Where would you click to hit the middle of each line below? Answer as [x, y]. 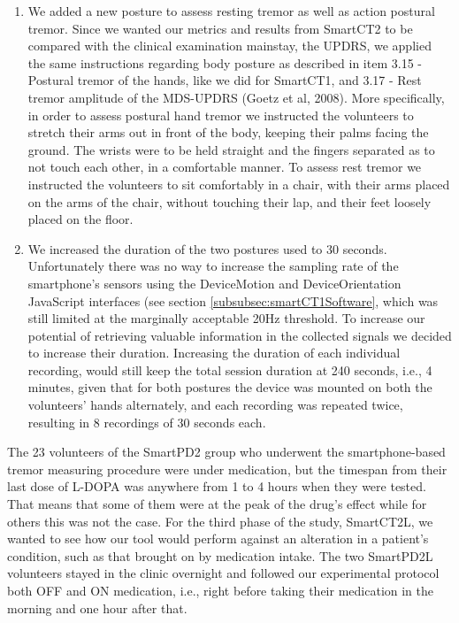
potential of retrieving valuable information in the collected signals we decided [240, 335]
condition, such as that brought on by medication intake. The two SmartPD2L [220, 555]
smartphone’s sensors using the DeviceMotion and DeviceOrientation [214, 283]
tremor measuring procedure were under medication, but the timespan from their [227, 469]
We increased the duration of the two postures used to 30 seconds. [207, 248]
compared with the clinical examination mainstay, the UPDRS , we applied [229, 46]
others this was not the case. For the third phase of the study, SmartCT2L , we [220, 521]
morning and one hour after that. [97, 608]
